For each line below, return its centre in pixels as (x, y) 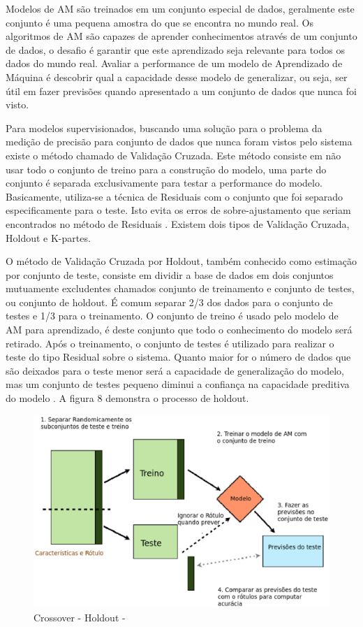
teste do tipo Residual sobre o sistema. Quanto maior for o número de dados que (178, 357)
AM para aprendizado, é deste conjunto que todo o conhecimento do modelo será (179, 330)
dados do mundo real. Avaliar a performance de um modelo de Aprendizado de (174, 63)
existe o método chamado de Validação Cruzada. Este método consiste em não (173, 155)
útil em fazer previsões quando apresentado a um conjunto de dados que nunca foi (181, 91)
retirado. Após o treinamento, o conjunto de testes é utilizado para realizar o (170, 343)
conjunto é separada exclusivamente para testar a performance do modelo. (164, 183)
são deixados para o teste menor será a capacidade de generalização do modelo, (175, 370)
